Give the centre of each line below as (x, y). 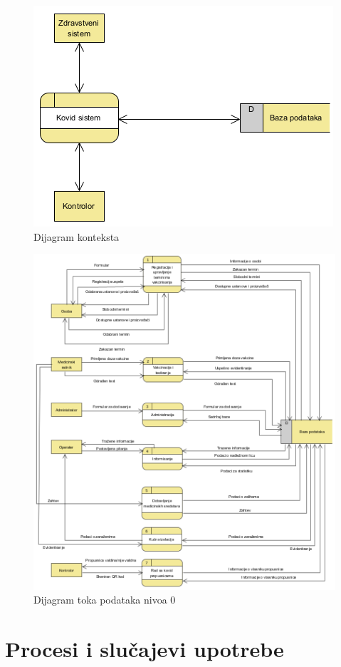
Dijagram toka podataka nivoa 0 (105, 600)
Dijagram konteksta (77, 236)
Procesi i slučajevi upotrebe (145, 648)
